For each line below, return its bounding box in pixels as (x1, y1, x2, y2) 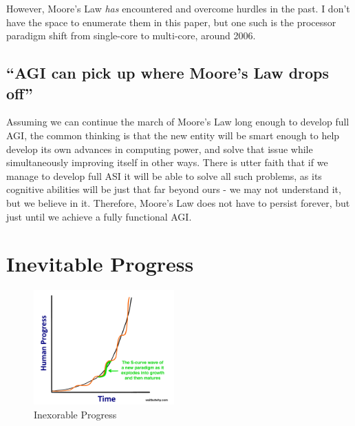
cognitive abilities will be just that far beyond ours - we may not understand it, (6, 182, 341, 196)
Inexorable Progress (34, 407, 117, 421)
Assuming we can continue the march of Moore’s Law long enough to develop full (6, 114, 349, 129)
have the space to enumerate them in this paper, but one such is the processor (6, 14, 336, 29)
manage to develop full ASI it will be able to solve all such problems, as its (6, 168, 322, 183)
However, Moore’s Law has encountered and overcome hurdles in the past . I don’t (6, 1, 350, 15)
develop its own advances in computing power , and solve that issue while (6, 141, 313, 156)
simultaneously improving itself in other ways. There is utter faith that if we (6, 155, 328, 170)
